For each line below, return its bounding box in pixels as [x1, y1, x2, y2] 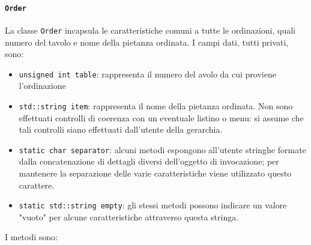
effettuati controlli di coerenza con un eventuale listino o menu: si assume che [19, 111, 304, 124]
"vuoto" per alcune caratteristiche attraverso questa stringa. [19, 210, 239, 223]
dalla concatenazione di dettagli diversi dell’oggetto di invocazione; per [19, 155, 279, 168]
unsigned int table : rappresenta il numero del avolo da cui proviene [19, 67, 276, 80]
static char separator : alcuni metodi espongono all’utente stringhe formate [19, 143, 306, 156]
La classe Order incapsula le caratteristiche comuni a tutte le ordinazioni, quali [5, 23, 296, 36]
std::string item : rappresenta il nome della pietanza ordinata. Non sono [19, 99, 293, 112]
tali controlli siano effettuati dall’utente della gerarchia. [19, 123, 223, 136]
